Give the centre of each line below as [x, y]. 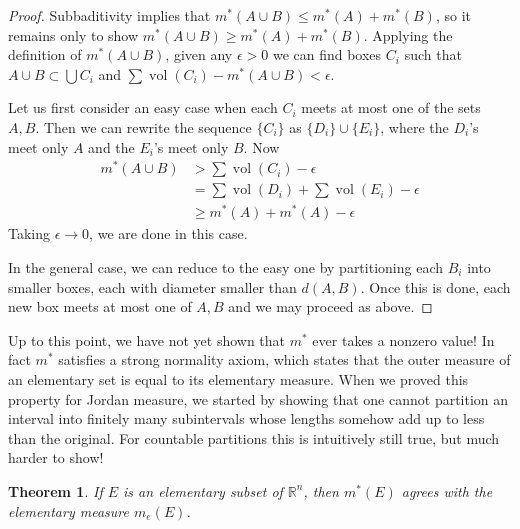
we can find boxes [327, 54]
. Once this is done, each [435, 286]
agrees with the [447, 490]
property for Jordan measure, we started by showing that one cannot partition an [258, 398]
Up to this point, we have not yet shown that [147, 339]
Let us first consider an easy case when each [143, 107]
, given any [199, 54]
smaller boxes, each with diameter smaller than [152, 286]
